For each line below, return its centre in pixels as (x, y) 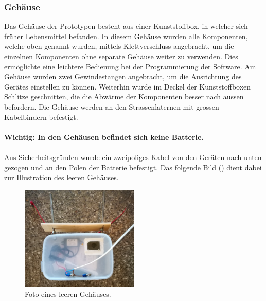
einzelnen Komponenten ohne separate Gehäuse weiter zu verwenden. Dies (121, 56)
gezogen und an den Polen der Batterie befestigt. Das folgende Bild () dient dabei (133, 167)
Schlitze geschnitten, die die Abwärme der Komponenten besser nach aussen (124, 96)
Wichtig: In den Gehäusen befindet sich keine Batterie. (104, 137)
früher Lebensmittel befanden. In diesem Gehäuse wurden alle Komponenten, (126, 36)
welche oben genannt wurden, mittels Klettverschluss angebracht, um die (119, 46)
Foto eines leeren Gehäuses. (68, 294)
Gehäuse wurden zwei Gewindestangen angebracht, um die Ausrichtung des (123, 76)
